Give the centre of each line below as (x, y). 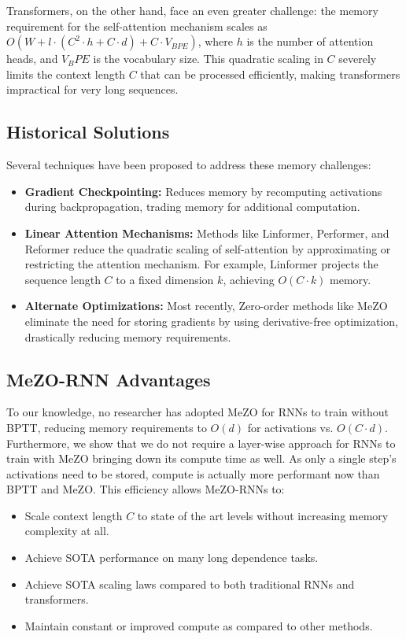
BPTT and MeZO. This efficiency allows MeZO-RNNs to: (146, 489)
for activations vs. (290, 427)
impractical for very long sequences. (92, 89)
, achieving (249, 279)
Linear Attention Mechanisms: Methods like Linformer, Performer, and (207, 233)
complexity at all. (67, 531)
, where (216, 41)
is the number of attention (310, 41)
